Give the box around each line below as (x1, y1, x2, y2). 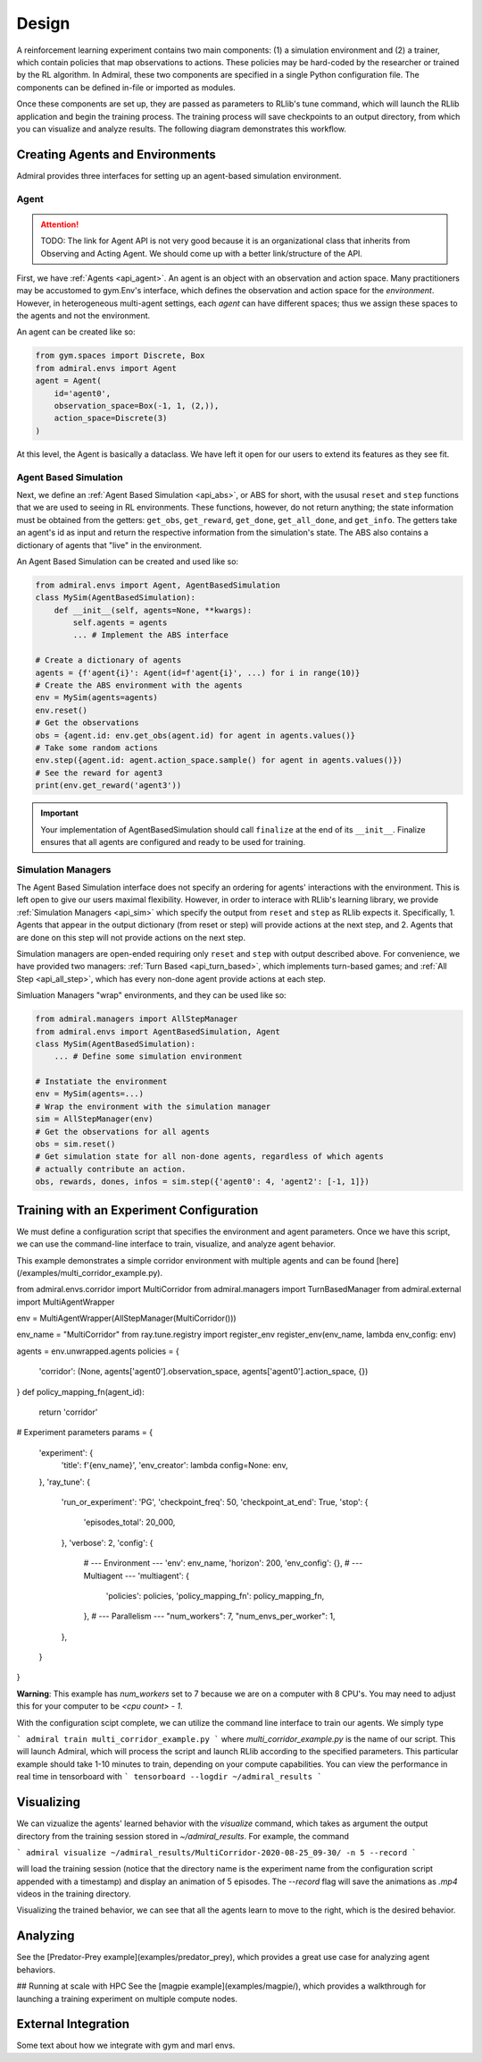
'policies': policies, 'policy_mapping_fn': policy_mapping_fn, (105, 1590, 325, 1601)
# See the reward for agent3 (35, 767, 163, 778)
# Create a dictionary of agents (35, 655, 182, 665)
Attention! (40, 219, 79, 230)
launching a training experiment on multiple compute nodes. (16, 1993, 238, 2004)
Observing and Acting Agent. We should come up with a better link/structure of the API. (40, 248, 363, 258)
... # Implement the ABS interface (72, 630, 229, 640)
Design (16, 13, 71, 33)
